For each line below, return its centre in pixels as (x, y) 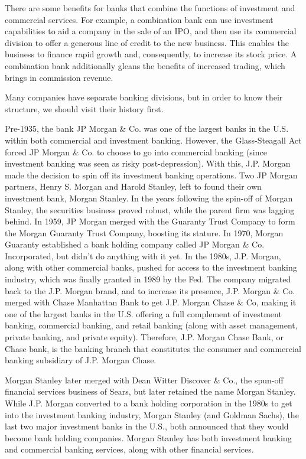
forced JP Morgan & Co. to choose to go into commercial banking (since (136, 152)
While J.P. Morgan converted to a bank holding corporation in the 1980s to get (149, 403)
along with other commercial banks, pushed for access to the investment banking (151, 267)
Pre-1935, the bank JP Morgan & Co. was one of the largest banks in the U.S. (147, 128)
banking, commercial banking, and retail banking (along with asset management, (151, 325)
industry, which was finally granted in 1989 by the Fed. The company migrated (148, 279)
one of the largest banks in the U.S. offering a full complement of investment (143, 313)
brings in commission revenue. (59, 77)
